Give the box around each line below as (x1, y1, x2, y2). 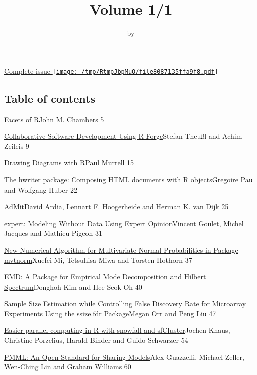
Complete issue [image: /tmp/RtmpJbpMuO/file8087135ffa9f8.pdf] (4, 65, 218, 76)
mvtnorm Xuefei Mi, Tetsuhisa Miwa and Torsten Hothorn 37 (4, 254, 192, 265)
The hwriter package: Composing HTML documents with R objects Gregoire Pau (4, 174, 253, 184)
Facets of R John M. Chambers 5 (4, 114, 104, 124)
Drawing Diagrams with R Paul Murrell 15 (4, 157, 134, 168)
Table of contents (4, 90, 95, 106)
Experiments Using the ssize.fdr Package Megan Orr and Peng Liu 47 (4, 308, 216, 318)
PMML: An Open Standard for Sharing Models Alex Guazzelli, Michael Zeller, (4, 351, 244, 362)
